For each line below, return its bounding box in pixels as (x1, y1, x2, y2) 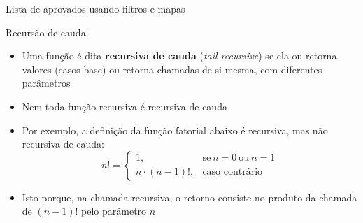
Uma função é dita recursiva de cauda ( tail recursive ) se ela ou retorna (22, 48, 337, 63)
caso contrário (202, 167, 263, 178)
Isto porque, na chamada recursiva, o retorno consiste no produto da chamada (22, 189, 357, 204)
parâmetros (22, 75, 71, 90)
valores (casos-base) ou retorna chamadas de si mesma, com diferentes (22, 62, 322, 76)
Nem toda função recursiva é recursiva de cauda (22, 99, 227, 113)
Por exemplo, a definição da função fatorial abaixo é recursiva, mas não (22, 122, 328, 137)
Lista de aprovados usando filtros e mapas (6, 1, 185, 15)
